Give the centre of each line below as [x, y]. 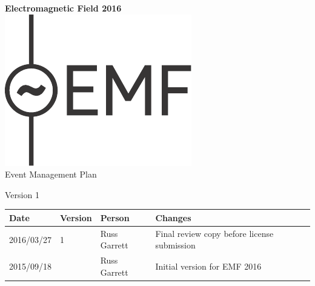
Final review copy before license [214, 233]
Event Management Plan [51, 174]
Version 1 [22, 194]
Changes [173, 217]
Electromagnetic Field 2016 [63, 8]
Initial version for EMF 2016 [208, 266]
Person [115, 217]
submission [175, 245]
